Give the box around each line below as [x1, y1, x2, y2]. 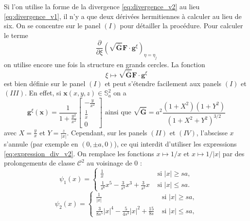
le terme [4, 30, 28, 40]
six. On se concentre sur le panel [4, 20, 101, 31]
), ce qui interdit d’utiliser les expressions [114, 138, 237, 148]
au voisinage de [87, 158, 132, 168]
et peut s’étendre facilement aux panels [105, 78, 222, 88]
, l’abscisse [196, 127, 228, 137]
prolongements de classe [4, 158, 75, 168]
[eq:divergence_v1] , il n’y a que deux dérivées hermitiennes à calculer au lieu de [4, 11, 242, 21]
